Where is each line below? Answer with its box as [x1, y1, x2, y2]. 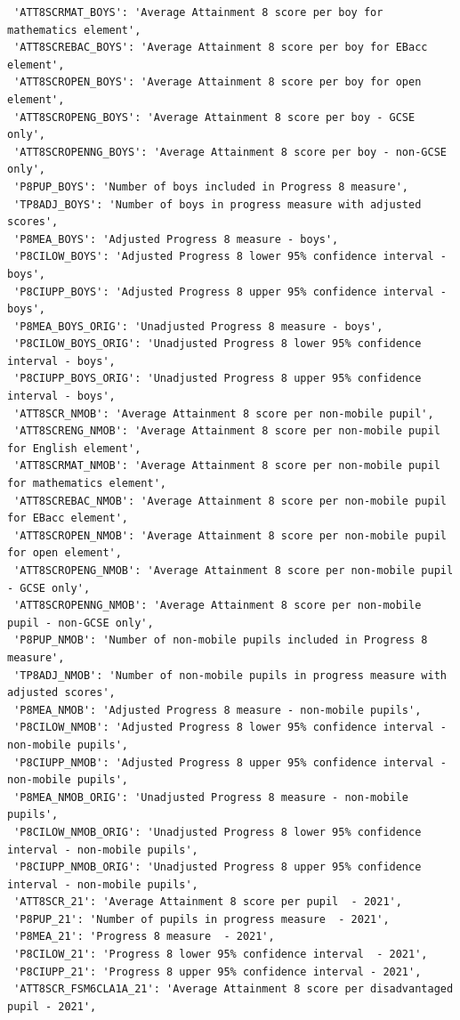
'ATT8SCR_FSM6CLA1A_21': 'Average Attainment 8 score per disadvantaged [13, 983, 454, 996]
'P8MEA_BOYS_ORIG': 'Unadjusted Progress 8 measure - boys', [13, 320, 383, 333]
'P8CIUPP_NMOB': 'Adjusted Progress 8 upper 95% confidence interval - [13, 756, 447, 769]
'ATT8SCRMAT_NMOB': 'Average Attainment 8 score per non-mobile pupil [13, 459, 440, 473]
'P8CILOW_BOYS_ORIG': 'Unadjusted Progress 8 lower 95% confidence [13, 337, 422, 351]
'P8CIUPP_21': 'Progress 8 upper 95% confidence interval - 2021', [13, 965, 422, 978]
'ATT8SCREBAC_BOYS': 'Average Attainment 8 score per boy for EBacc [13, 41, 428, 54]
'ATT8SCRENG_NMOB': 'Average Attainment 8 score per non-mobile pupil [13, 425, 440, 438]
